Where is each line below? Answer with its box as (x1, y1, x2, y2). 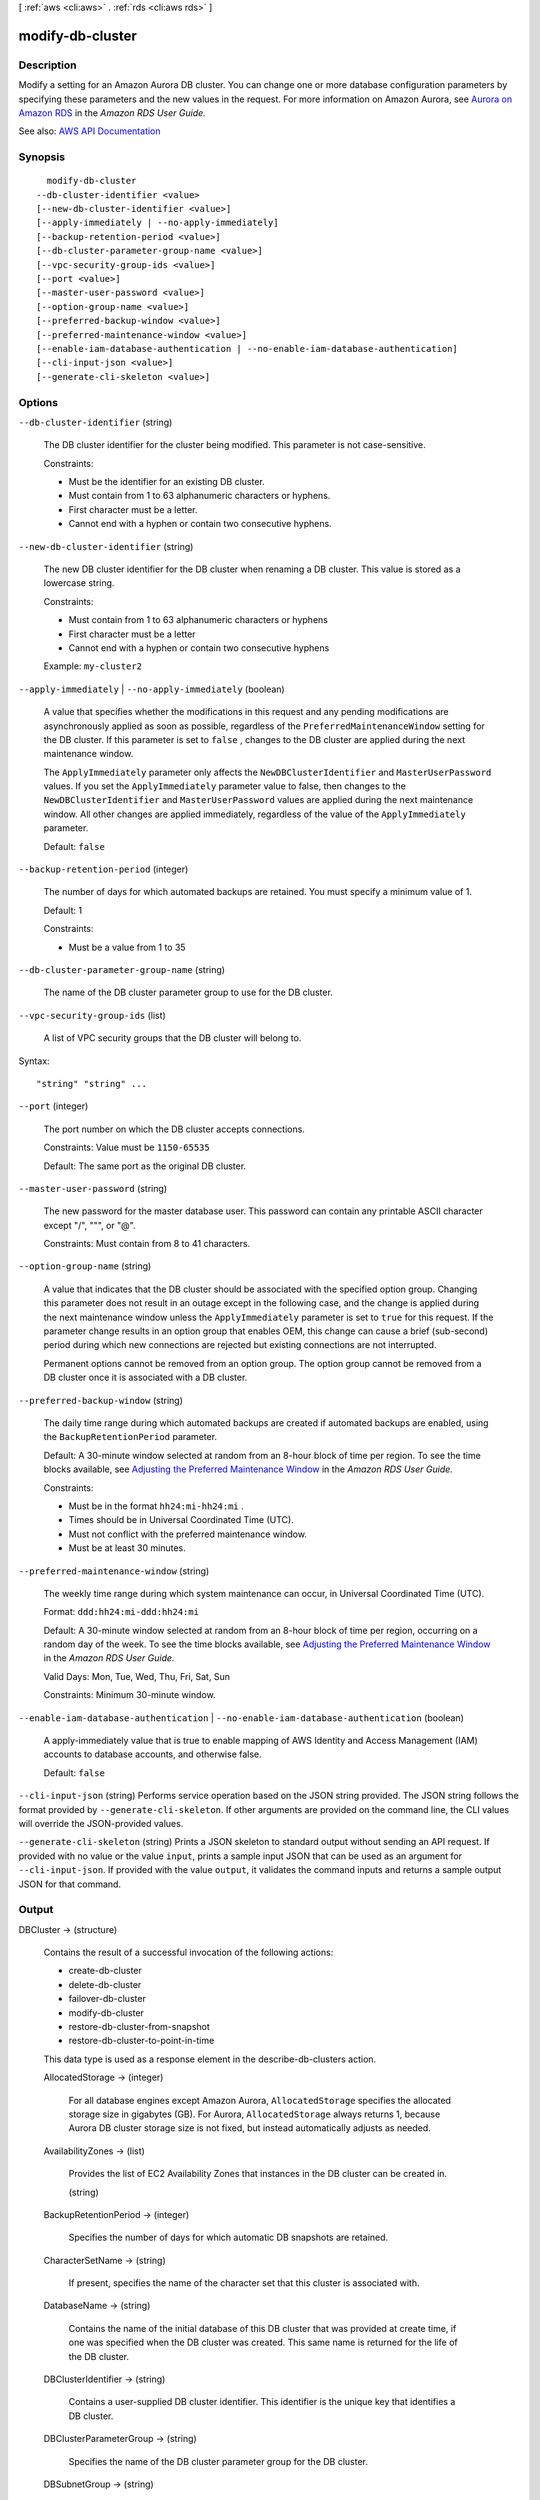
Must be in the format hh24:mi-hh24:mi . (68, 1500, 244, 1512)
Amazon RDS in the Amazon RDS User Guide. (18, 106, 207, 119)
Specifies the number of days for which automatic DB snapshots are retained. (68, 2231, 389, 2244)
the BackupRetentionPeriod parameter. (43, 1431, 218, 1443)
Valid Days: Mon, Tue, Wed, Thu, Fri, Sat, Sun (43, 1670, 230, 1682)
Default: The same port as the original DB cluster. (43, 1160, 247, 1172)
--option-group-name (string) (18, 1260, 152, 1272)
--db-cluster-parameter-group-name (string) (18, 964, 225, 975)
